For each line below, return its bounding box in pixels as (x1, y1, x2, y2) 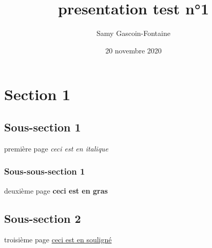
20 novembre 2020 (105, 45, 162, 55)
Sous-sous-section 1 (4, 165, 85, 178)
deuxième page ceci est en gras (4, 185, 108, 196)
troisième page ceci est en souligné (4, 234, 112, 245)
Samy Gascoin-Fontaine (97, 28, 170, 39)
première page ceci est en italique (4, 143, 109, 154)
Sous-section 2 (4, 210, 81, 226)
